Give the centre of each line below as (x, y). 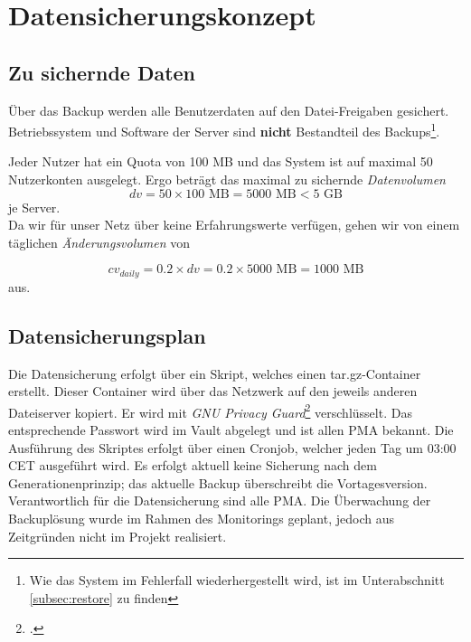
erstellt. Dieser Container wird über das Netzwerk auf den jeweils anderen (213, 391)
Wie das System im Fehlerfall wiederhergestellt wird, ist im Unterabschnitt (237, 580)
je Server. (34, 207)
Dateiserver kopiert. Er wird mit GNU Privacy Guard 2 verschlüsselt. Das (210, 411)
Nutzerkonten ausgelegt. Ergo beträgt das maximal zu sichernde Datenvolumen (227, 179)
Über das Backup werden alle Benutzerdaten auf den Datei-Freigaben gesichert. (229, 110)
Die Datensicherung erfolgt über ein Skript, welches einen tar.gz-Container (215, 373)
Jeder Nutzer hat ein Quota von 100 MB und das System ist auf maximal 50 (221, 161)
